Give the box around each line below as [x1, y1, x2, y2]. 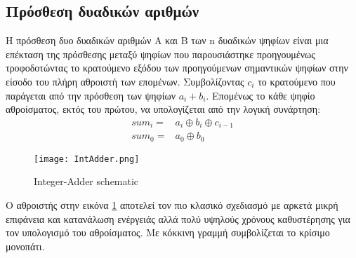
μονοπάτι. [6, 238, 45, 253]
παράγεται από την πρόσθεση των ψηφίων [6, 88, 176, 102]
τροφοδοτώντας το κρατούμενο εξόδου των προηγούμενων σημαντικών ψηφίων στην [6, 60, 348, 75]
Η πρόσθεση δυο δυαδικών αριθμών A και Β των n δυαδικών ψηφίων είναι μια [6, 33, 329, 48]
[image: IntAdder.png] [34, 154, 140, 164]
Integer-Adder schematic [34, 174, 139, 189]
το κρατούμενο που [258, 74, 336, 88]
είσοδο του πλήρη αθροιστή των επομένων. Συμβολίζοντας [6, 74, 244, 88]
